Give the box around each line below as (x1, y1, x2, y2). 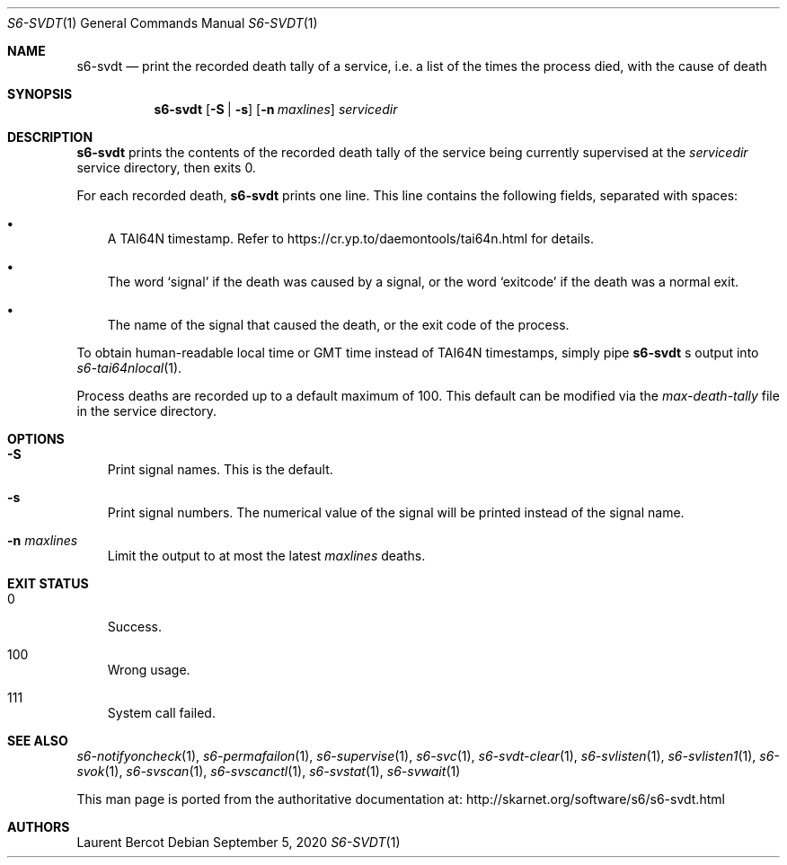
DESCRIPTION (7, 129, 93, 145)
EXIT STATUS (7, 576, 89, 591)
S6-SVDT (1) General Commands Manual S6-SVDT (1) (7, 15, 318, 31)
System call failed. (107, 705, 216, 720)
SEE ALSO (7, 733, 68, 748)
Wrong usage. (107, 662, 190, 677)
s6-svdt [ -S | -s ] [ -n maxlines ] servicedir (154, 102, 398, 117)
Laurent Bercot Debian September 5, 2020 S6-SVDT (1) (76, 834, 401, 850)
